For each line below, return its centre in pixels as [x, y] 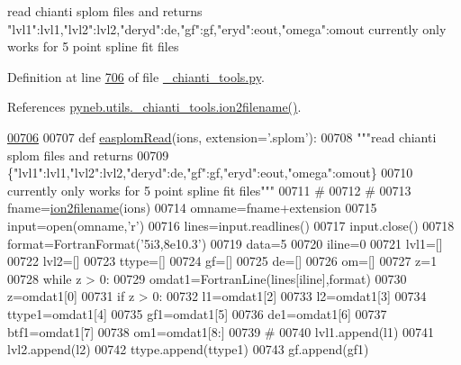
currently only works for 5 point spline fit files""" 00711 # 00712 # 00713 [209, 190]
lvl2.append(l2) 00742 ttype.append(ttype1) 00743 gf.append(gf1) [188, 349]
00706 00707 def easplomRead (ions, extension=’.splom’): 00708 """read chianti [222, 137]
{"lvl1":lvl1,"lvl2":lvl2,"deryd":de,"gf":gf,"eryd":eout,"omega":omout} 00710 [210, 173]
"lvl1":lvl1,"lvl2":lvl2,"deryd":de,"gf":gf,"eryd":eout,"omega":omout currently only [227, 28]
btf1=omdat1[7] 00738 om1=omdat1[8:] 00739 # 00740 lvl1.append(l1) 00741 [221, 331]
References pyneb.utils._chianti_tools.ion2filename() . [154, 107]
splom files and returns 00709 [88, 155]
